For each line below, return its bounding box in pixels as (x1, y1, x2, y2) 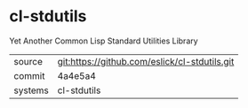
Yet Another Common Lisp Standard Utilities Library (9, 35, 198, 46)
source (13, 55, 43, 67)
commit (13, 69, 45, 81)
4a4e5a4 (57, 69, 96, 81)
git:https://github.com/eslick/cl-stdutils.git (57, 55, 235, 67)
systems (13, 84, 49, 96)
